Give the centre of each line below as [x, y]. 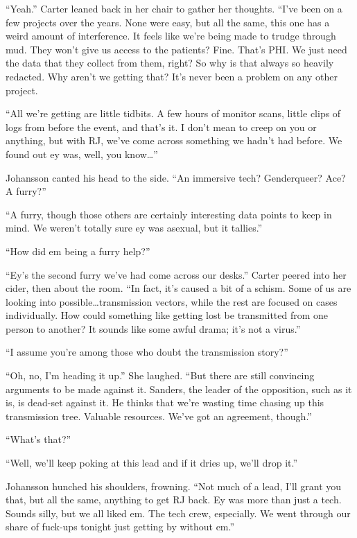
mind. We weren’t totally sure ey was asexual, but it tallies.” [134, 228]
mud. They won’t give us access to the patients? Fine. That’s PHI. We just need [176, 49]
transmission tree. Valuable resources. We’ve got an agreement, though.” [159, 416]
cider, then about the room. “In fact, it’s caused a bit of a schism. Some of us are [178, 288]
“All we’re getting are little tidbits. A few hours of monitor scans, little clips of [173, 113]
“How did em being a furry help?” [78, 251]
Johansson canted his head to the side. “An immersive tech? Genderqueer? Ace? [176, 177]
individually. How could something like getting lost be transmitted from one [167, 315]
